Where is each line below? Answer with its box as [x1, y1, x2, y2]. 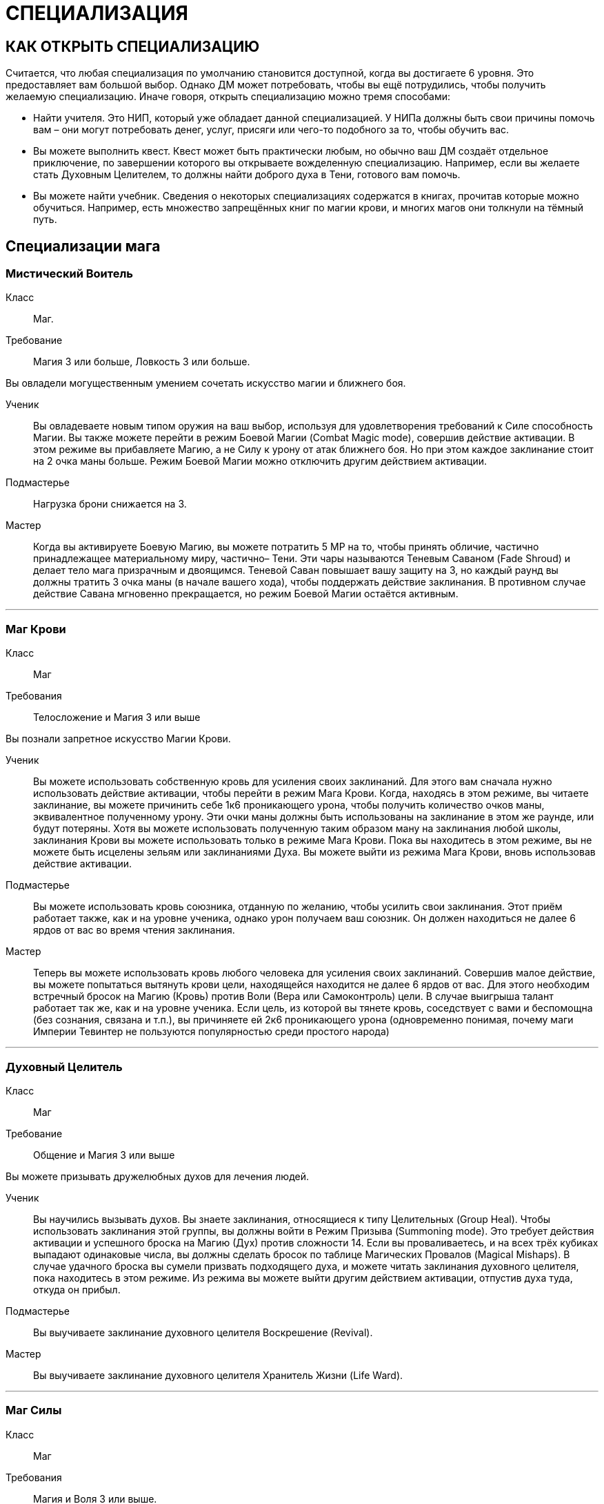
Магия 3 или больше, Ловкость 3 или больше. [33, 356, 250, 368]
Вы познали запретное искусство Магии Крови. [6, 733, 231, 745]
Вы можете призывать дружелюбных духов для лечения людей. [6, 1170, 309, 1182]
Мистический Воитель [6, 267, 133, 281]
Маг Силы [6, 1403, 62, 1418]
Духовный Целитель [6, 1059, 123, 1074]
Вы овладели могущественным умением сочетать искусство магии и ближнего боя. [6, 377, 406, 389]
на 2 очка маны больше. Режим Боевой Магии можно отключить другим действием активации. [33, 455, 487, 467]
